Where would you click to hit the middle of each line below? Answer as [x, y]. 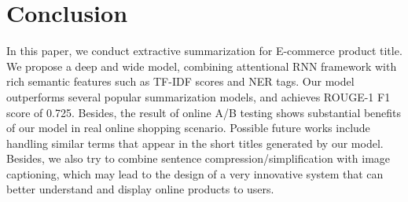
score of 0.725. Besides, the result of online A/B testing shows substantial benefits [204, 112]
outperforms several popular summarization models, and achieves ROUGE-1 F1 [198, 96]
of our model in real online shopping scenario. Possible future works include [188, 128]
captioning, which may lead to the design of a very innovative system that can [195, 173]
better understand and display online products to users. [140, 189]
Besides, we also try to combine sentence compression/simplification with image [198, 158]
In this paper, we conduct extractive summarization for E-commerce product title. [204, 51]
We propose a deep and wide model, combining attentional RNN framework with [202, 66]
